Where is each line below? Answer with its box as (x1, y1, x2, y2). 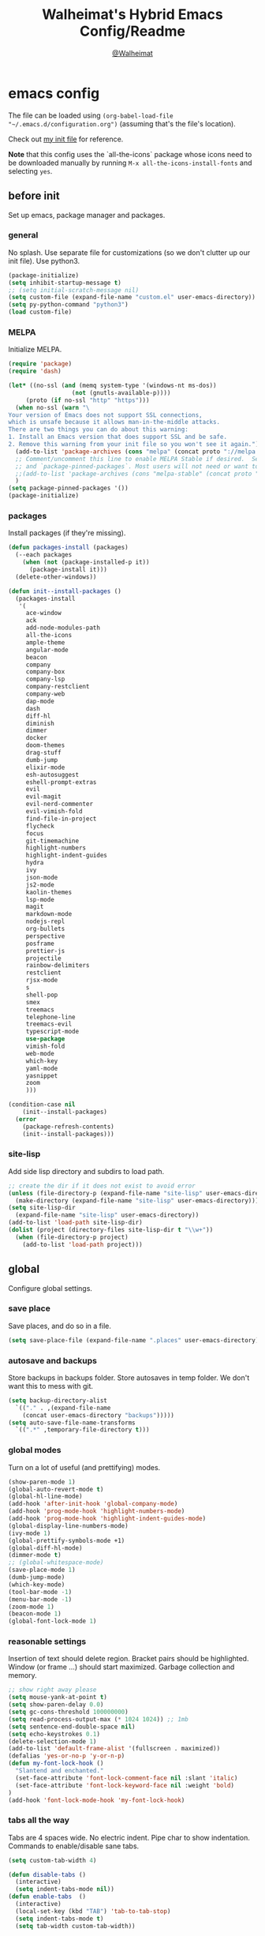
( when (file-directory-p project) (15, 1233, 129, 1241)
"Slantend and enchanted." (15, 1767, 104, 1775)
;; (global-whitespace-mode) (8, 1559, 104, 1566)
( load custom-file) (8, 308, 73, 317)
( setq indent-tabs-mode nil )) (15, 1885, 114, 1893)
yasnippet (25, 1071, 58, 1079)
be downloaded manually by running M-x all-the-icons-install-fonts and (8, 158, 252, 167)
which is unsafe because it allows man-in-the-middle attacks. (8, 418, 221, 426)
